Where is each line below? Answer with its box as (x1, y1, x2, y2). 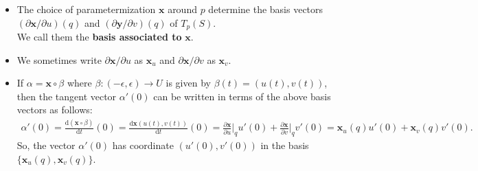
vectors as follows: (16, 102, 93, 117)
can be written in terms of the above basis (153, 89, 331, 103)
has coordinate (112, 138, 174, 152)
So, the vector (16, 138, 76, 152)
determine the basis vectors (208, 2, 323, 16)
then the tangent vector (16, 89, 117, 103)
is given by (166, 76, 211, 90)
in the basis (260, 138, 309, 152)
